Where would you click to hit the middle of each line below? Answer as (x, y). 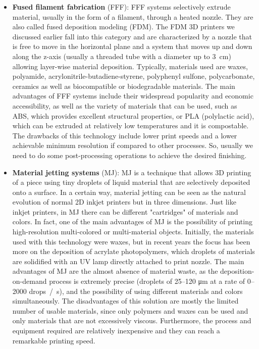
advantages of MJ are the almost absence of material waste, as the (115, 271)
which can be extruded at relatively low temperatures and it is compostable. (131, 126)
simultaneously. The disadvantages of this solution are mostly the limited (125, 301)
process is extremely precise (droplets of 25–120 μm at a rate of (147, 281)
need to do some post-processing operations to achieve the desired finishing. (129, 155)
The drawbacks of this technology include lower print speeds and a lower (125, 135)
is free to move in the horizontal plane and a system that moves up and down (132, 46)
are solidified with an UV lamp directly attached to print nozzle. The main (128, 261)
